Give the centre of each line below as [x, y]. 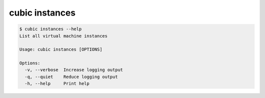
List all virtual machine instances [64, 36]
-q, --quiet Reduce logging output [71, 77]
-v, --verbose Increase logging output [74, 70]
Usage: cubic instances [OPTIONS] [61, 49]
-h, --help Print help [57, 84]
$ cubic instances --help [51, 29]
